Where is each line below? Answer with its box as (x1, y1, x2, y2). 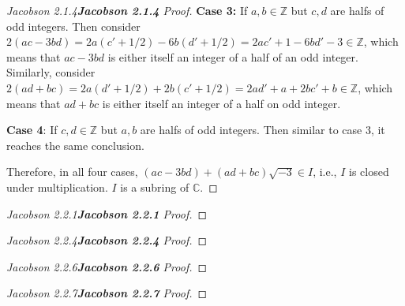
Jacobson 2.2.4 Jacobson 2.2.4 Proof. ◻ (6, 232, 208, 248)
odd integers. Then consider (6, 17, 141, 34)
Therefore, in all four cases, (6, 163, 138, 180)
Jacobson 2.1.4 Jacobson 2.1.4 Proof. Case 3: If (6, 2, 248, 18)
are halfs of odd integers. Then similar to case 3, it (140, 121, 385, 138)
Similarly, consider (6, 64, 96, 80)
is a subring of (120, 178, 189, 195)
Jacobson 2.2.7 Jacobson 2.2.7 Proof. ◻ (6, 285, 208, 301)
